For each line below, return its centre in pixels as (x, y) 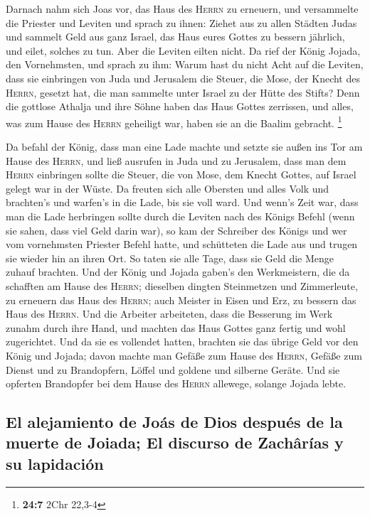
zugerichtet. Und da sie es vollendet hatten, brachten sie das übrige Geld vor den (182, 342)
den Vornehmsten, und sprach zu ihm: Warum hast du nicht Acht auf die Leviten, (185, 64)
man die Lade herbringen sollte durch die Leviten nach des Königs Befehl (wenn (180, 216)
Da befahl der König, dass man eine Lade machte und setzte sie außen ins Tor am (184, 146)
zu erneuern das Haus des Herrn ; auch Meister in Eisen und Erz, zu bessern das (181, 300)
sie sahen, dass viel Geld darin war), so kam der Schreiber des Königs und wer (176, 230)
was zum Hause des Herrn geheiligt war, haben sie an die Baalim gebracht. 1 (174, 122)
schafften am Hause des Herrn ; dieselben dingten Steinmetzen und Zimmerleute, (182, 285)
